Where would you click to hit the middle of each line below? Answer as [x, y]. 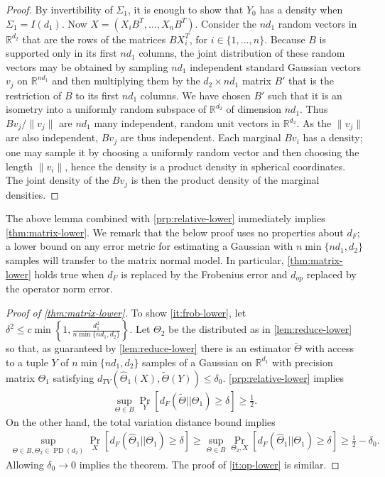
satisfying [74, 377]
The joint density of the [58, 180]
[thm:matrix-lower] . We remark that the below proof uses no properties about [175, 232]
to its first [97, 95]
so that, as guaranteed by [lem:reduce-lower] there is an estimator [148, 348]
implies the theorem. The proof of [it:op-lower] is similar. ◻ [209, 464]
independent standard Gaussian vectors [276, 66]
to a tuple [27, 362]
